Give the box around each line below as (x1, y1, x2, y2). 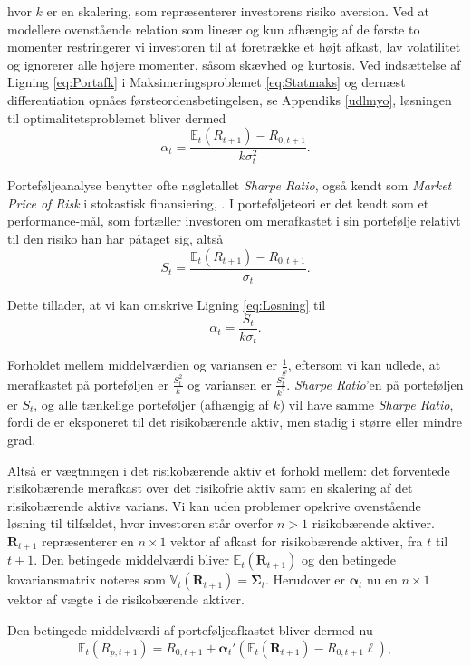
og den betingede (302, 550, 396, 569)
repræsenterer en (42, 531, 134, 550)
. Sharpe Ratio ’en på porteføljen (286, 374, 464, 393)
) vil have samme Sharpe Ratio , (279, 394, 454, 413)
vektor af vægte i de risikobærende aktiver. (7, 590, 245, 609)
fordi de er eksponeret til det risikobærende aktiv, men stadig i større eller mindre (7, 412, 462, 431)
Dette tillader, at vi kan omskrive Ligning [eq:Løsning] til (7, 295, 326, 314)
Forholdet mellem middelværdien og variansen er (7, 355, 277, 374)
